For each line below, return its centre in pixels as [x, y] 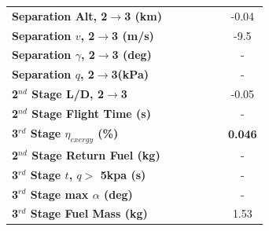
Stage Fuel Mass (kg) [89, 213]
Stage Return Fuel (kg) [96, 154]
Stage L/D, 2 [68, 94]
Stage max [59, 194]
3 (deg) [132, 55]
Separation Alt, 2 [60, 15]
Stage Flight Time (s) [91, 113]
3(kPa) [130, 74]
